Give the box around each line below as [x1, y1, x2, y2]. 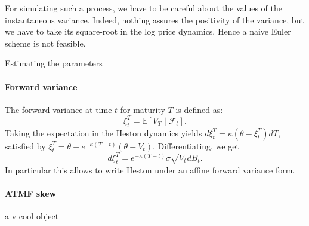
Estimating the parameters [5, 57, 103, 69]
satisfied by [5, 139, 46, 152]
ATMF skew [5, 187, 57, 199]
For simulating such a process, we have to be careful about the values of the [5, 2, 282, 14]
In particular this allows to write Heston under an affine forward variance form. [5, 163, 295, 176]
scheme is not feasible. [5, 36, 86, 49]
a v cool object [5, 210, 59, 222]
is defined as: [175, 103, 223, 115]
